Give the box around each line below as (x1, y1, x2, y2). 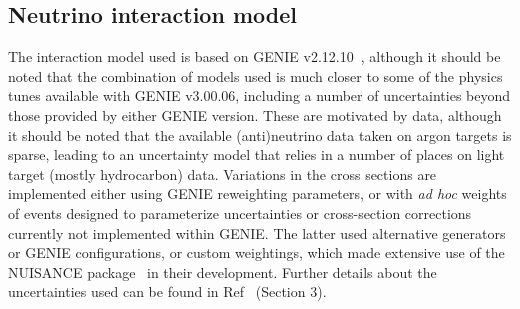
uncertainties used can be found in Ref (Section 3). (8, 281, 327, 302)
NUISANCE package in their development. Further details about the (8, 261, 437, 282)
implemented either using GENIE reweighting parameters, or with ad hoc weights (8, 183, 507, 204)
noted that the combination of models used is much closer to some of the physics (8, 65, 503, 86)
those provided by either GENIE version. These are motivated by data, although (8, 104, 502, 125)
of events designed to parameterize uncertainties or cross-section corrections (8, 202, 472, 223)
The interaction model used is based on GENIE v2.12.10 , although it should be (8, 46, 501, 67)
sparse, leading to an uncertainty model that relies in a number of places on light (8, 144, 505, 165)
